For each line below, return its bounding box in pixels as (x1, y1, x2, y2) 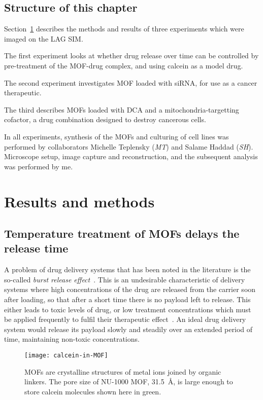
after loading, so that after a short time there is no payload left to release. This (4, 294, 251, 305)
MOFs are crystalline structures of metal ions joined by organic (24, 366, 221, 377)
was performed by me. (4, 161, 73, 171)
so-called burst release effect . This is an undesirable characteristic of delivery (4, 274, 245, 284)
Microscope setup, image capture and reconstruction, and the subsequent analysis (4, 151, 258, 162)
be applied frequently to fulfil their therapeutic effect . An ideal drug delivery (4, 314, 246, 324)
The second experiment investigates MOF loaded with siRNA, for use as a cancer (4, 77, 257, 88)
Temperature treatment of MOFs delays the (4, 226, 240, 241)
